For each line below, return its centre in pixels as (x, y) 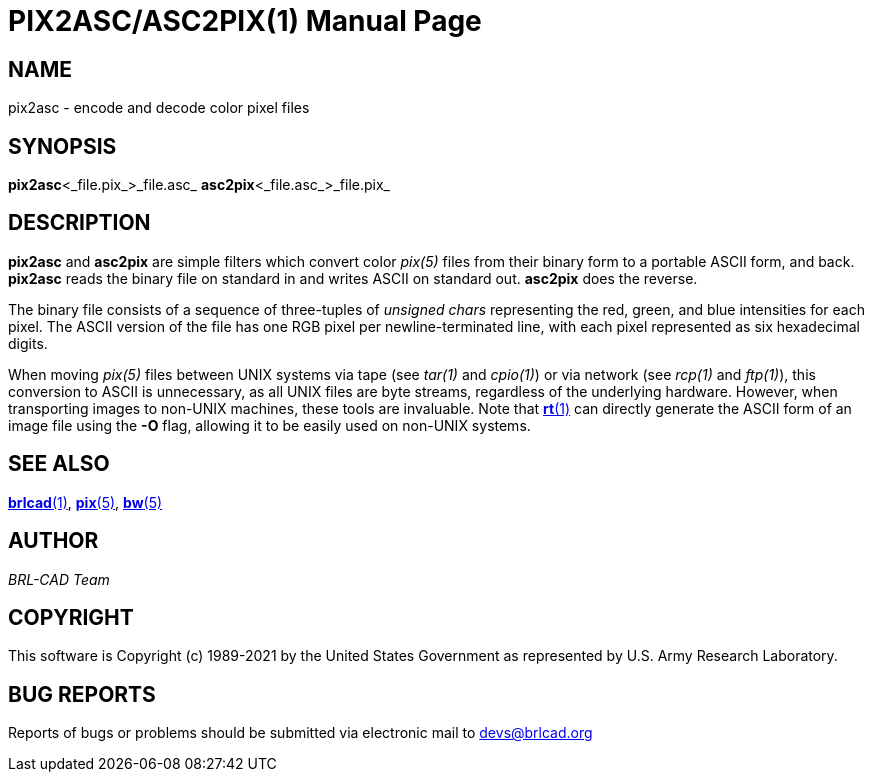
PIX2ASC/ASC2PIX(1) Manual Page (245, 21)
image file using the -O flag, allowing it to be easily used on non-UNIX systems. (269, 425)
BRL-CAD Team (59, 579)
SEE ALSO (59, 464)
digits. (28, 343)
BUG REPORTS (82, 694)
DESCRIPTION (79, 223)
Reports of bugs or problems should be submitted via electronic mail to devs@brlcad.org (300, 733)
